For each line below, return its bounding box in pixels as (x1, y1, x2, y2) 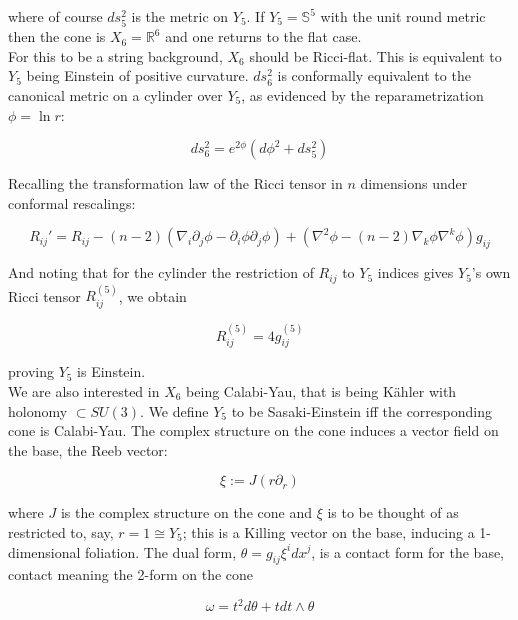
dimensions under (360, 173, 468, 194)
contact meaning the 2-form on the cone (8, 564, 254, 585)
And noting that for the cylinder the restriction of (8, 262, 314, 283)
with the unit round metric (320, 6, 486, 26)
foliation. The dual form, (85, 541, 237, 562)
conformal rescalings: (8, 192, 136, 213)
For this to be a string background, (8, 45, 223, 66)
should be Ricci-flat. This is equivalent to (249, 45, 502, 66)
